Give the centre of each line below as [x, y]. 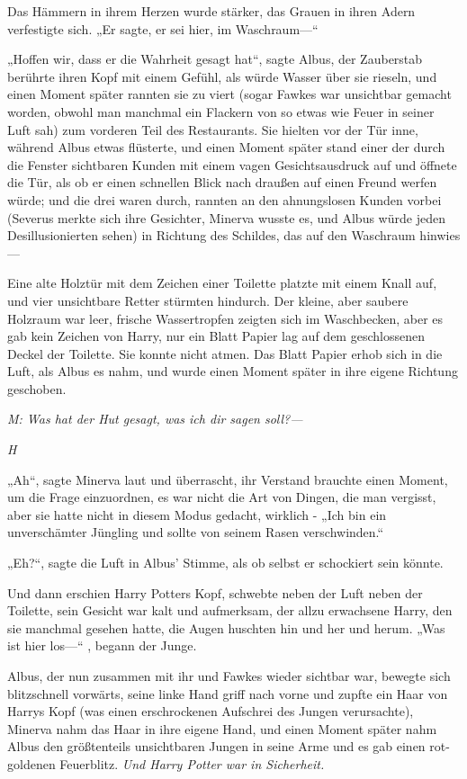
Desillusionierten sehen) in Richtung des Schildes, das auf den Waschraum [211, 235]
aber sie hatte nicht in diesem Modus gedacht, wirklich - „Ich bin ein [197, 514]
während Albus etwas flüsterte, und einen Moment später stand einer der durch [226, 147]
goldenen [31, 763]
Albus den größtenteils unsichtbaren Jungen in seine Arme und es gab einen [216, 746]
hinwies [440, 235]
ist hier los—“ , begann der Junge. [102, 645]
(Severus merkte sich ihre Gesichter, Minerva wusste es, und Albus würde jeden [226, 217]
